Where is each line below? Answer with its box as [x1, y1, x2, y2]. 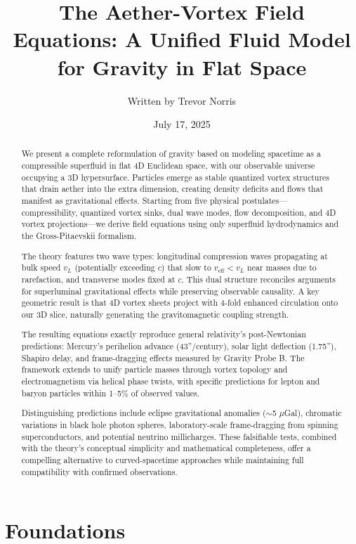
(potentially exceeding [74, 261, 155, 273]
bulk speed [21, 261, 61, 273]
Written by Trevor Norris [127, 93, 237, 108]
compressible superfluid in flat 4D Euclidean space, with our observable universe [21, 160, 315, 171]
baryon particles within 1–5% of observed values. [21, 387, 200, 399]
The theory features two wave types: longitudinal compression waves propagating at [21, 250, 328, 261]
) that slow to [161, 261, 211, 273]
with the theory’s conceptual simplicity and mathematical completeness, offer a [21, 442, 311, 454]
